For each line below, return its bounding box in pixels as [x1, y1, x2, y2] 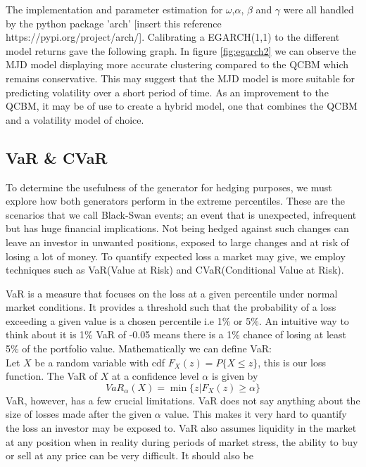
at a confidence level [112, 369, 199, 383]
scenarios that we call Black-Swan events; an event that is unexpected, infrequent [6, 207, 357, 222]
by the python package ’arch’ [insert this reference [6, 15, 222, 30]
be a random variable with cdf [34, 354, 165, 369]
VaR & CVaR [6, 146, 108, 168]
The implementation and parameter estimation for [6, 2, 223, 16]
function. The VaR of [6, 369, 98, 383]
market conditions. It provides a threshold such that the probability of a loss [6, 300, 336, 314]
